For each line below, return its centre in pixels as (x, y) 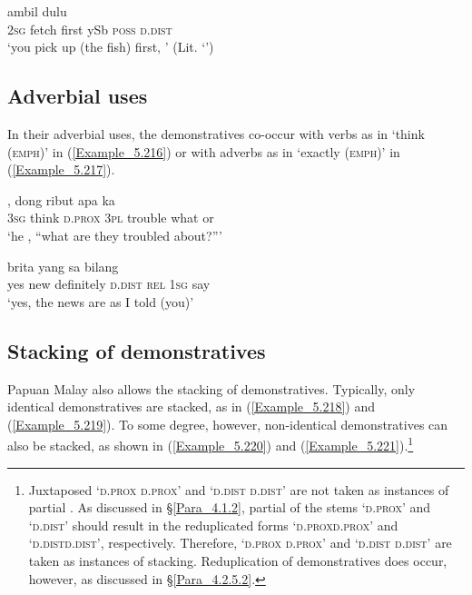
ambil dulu (37, 11)
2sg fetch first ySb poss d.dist (90, 29)
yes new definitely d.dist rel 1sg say (109, 284)
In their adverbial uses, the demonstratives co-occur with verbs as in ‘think (216, 133)
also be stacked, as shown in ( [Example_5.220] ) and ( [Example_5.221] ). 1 (211, 444)
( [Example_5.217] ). (61, 169)
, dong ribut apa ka (61, 199)
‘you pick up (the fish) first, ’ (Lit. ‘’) (111, 47)
